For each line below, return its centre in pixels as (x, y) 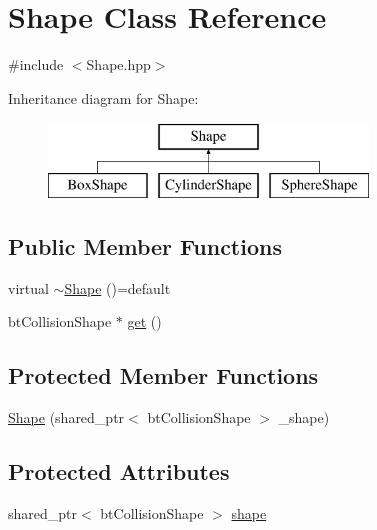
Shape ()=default (117, 287)
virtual (28, 287)
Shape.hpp (118, 64)
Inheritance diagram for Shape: (103, 97)
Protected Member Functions (163, 375)
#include (36, 64)
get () (144, 321)
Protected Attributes (119, 471)
